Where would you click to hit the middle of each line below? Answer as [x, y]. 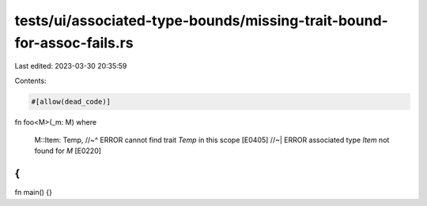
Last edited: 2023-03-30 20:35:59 [71, 66]
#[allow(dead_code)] [71, 101]
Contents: [30, 81]
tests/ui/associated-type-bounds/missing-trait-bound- [202, 21]
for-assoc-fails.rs [74, 43]
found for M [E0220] [68, 151]
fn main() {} [34, 193]
